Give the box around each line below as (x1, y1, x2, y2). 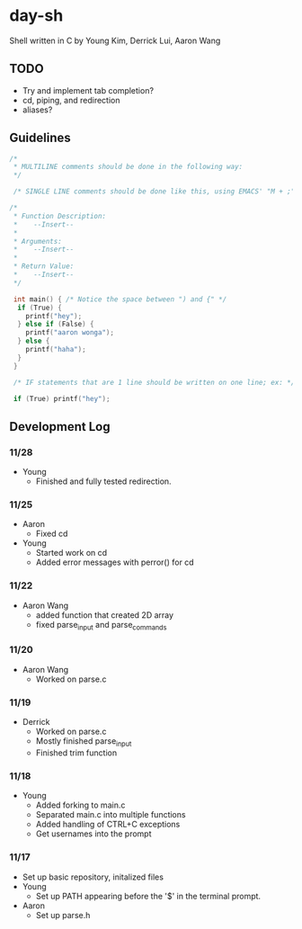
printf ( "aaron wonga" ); (25, 328, 115, 337)
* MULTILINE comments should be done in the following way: (13, 163, 244, 172)
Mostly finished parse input (35, 736, 132, 748)
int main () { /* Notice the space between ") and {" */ (13, 294, 227, 304)
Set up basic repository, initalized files (22, 871, 164, 882)
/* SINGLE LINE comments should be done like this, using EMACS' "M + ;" (13, 187, 296, 196)
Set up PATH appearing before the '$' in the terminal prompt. (35, 890, 262, 901)
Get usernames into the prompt (35, 828, 152, 839)
